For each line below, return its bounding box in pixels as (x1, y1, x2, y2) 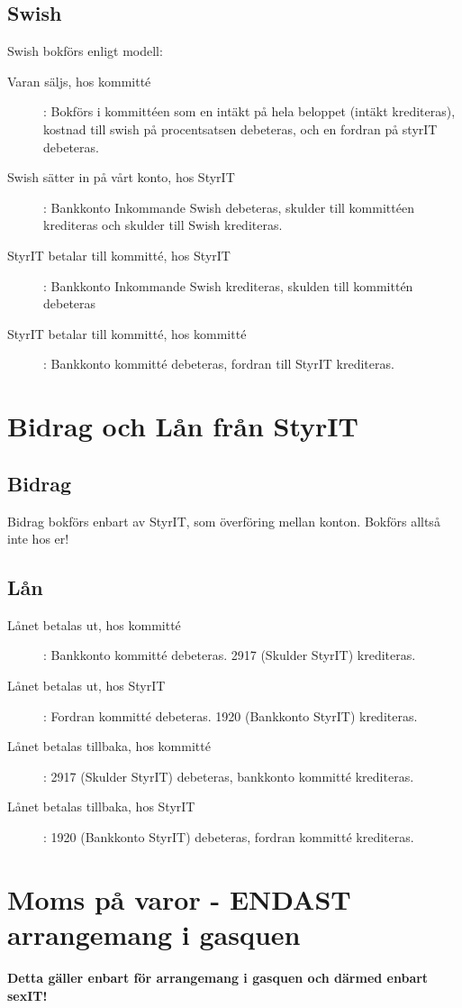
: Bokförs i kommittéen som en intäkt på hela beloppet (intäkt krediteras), (43, 102, 456, 121)
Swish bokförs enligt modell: (7, 41, 163, 60)
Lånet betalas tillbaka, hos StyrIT (7, 797, 195, 816)
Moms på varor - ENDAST (7, 880, 351, 917)
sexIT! (7, 985, 48, 1004)
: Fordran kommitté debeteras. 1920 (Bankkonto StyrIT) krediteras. (43, 706, 418, 725)
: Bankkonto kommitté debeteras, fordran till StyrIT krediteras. (43, 354, 394, 373)
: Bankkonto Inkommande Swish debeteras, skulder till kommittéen (43, 197, 414, 216)
